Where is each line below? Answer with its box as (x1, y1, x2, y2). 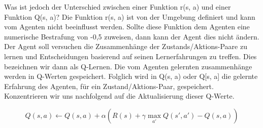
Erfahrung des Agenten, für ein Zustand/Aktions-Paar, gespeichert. (4, 80, 214, 91)
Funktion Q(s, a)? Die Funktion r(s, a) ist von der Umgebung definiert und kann (4, 11, 255, 22)
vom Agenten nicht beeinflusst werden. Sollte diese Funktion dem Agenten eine (4, 21, 250, 32)
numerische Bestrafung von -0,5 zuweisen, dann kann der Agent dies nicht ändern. (4, 31, 259, 41)
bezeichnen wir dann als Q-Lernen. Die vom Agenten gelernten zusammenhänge (4, 61, 252, 71)
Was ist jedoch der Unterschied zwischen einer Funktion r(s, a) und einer (4, 2, 231, 12)
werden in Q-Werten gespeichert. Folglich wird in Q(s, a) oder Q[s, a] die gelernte (4, 71, 258, 81)
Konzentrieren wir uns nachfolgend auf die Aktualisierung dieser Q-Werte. (4, 91, 235, 101)
